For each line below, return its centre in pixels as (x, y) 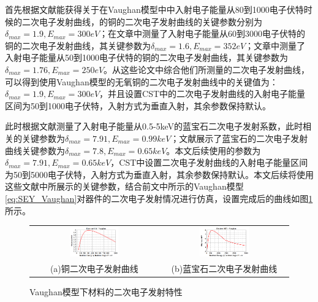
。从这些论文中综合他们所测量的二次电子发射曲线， (207, 69)
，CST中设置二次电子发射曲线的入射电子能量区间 (209, 162)
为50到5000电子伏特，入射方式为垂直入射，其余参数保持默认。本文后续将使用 (159, 174)
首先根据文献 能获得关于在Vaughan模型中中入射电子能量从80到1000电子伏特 (154, 9)
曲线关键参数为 (35, 150)
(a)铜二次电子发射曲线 (94, 269)
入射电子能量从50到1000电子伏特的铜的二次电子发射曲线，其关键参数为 (146, 57)
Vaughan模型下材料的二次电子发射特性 (106, 292)
